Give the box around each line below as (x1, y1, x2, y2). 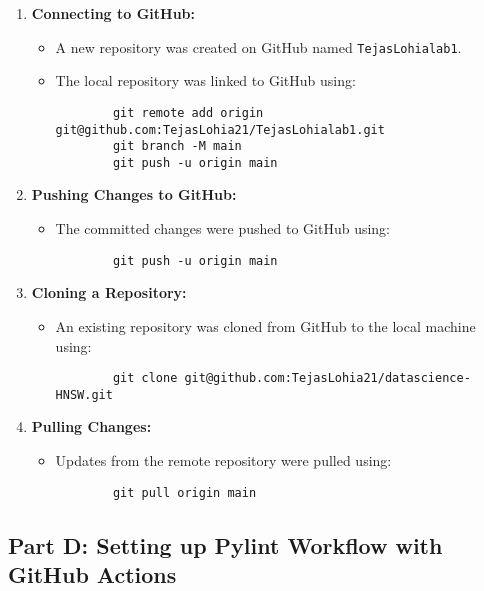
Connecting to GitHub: (31, 3, 195, 23)
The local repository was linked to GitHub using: (55, 70, 356, 91)
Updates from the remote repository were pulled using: (55, 450, 392, 470)
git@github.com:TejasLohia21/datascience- (184, 371, 471, 386)
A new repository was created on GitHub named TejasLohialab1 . (55, 36, 462, 57)
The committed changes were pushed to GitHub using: (55, 218, 390, 239)
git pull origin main (112, 485, 257, 500)
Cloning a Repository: (31, 282, 187, 303)
